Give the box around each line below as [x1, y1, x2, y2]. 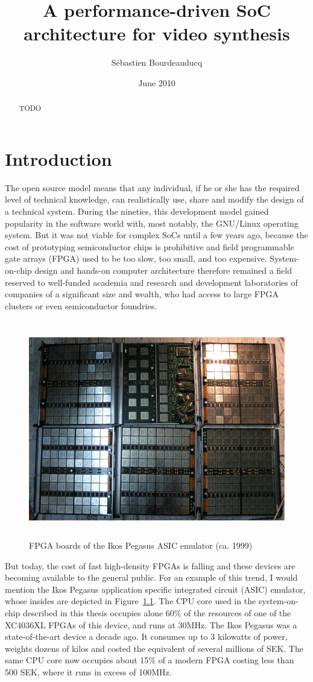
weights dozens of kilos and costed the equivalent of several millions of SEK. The [5, 642, 303, 654]
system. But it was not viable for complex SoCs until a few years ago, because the [5, 229, 308, 241]
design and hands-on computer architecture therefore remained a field [34, 264, 292, 277]
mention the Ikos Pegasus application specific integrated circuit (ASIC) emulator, [5, 583, 306, 595]
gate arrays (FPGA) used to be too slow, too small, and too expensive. [5, 252, 267, 265]
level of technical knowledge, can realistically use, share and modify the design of [5, 193, 304, 206]
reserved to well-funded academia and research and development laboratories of [5, 276, 298, 288]
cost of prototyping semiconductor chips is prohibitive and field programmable [5, 240, 294, 253]
